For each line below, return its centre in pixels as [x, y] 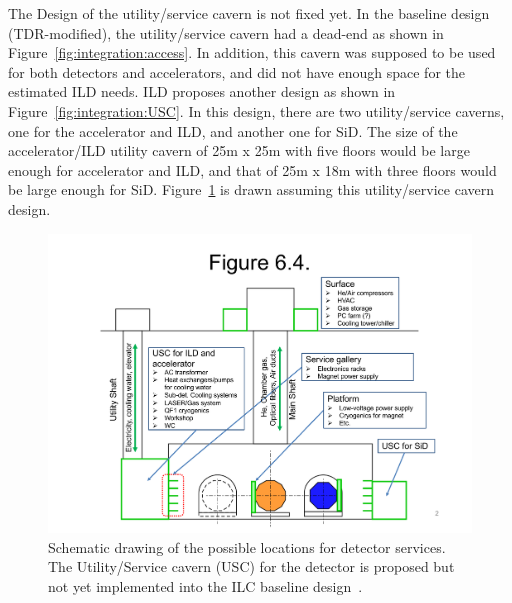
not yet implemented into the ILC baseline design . [205, 585]
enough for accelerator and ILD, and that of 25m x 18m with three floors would [252, 169]
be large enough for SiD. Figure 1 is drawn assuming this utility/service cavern [251, 189]
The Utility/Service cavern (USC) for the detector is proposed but [251, 566]
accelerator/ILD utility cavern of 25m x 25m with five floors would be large [239, 150]
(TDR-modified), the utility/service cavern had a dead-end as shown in [226, 32]
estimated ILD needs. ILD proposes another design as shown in [202, 91]
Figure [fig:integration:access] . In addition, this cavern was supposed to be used [252, 52]
